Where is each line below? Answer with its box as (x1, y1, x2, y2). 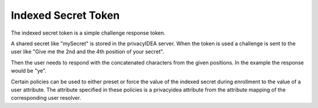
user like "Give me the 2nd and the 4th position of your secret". (11, 48, 164, 55)
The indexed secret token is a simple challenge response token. (11, 29, 165, 36)
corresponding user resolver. (11, 95, 82, 102)
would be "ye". (11, 67, 47, 75)
